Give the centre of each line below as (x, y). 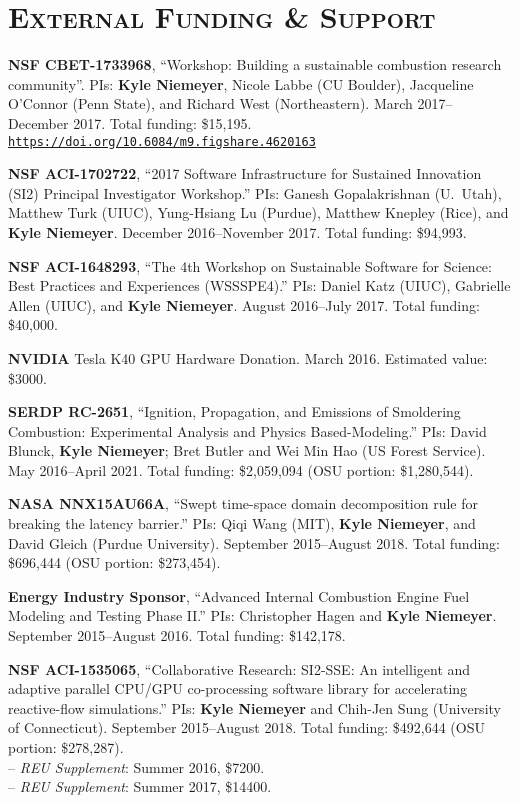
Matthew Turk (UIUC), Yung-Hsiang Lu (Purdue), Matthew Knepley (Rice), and (258, 212)
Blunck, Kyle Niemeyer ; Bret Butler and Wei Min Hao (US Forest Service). (247, 450)
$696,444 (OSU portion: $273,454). (114, 562)
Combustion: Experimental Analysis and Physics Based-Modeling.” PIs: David (247, 430)
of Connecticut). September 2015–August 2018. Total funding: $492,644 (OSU (246, 727)
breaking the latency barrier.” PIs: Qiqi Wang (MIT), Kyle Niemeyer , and (242, 523)
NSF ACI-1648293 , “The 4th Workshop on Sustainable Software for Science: (250, 265)
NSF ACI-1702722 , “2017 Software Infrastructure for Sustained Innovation (245, 173)
